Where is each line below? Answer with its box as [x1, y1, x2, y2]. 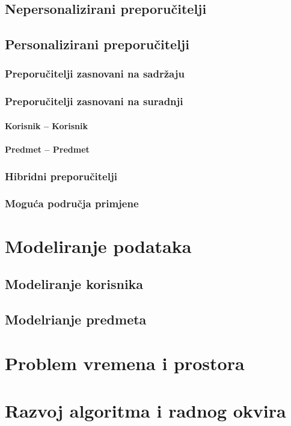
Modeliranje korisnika [5, 275, 144, 293]
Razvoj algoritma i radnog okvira [5, 398, 286, 422]
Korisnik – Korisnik [5, 119, 88, 132]
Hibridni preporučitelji [5, 168, 117, 183]
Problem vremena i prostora [5, 351, 245, 376]
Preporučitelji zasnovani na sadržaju [5, 66, 185, 81]
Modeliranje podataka [5, 233, 192, 258]
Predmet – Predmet [5, 143, 90, 156]
